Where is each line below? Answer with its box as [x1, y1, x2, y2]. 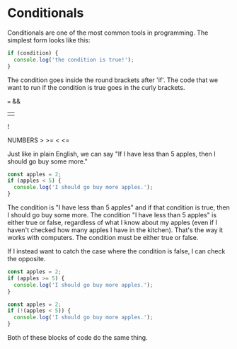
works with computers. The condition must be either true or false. [7, 234, 199, 242]
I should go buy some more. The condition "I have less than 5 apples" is [7, 211, 217, 219]
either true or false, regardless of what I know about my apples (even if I [7, 218, 218, 227]
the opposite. [7, 255, 46, 263]
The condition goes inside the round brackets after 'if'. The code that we [7, 76, 218, 84]
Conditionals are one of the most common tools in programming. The [7, 28, 209, 37]
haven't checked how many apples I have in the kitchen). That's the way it [7, 226, 224, 234]
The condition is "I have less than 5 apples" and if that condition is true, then [7, 203, 230, 212]
